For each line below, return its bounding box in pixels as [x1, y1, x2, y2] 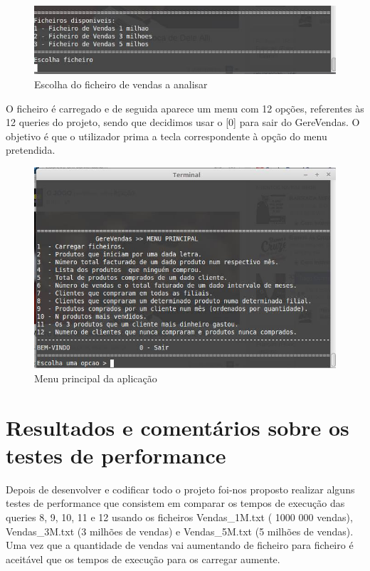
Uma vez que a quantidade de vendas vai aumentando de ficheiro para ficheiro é [6, 538, 354, 552]
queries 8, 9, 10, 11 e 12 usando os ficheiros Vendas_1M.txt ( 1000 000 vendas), [6, 510, 353, 525]
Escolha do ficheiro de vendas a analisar [34, 76, 208, 91]
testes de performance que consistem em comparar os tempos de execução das [6, 496, 345, 510]
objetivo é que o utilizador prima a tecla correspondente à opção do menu [6, 128, 327, 143]
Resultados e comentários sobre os [6, 412, 349, 441]
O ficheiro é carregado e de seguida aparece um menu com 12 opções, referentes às [6, 100, 364, 115]
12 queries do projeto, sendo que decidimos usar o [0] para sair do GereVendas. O [6, 115, 360, 130]
